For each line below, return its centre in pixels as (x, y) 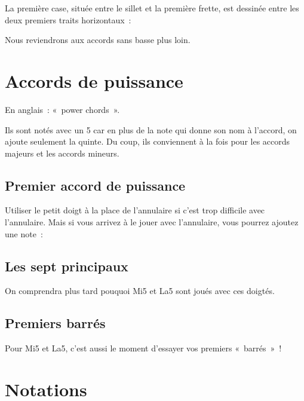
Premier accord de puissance (95, 185)
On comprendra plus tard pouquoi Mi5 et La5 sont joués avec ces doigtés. (140, 291)
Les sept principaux (67, 266)
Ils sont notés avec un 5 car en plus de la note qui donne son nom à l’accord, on (151, 129)
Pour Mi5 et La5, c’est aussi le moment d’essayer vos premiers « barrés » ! (143, 348)
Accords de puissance (94, 80)
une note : (24, 233)
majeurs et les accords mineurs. (62, 153)
